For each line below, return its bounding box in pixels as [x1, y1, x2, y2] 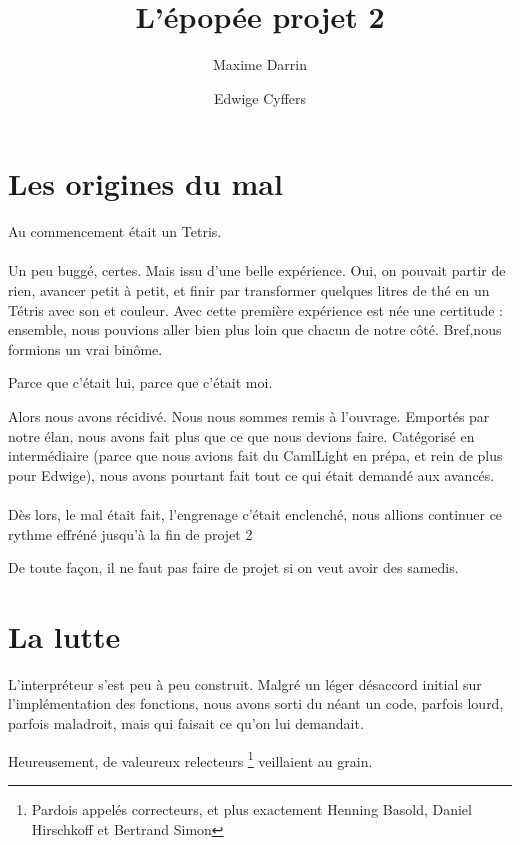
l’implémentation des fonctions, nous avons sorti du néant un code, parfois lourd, [8, 693, 504, 714]
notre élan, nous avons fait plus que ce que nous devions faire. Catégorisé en [8, 425, 475, 446]
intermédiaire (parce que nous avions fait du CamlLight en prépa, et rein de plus [8, 445, 503, 466]
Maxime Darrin [212, 54, 307, 75]
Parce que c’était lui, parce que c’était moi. [8, 372, 273, 393]
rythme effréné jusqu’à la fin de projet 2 [8, 523, 253, 544]
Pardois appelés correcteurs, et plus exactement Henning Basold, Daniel [31, 798, 472, 819]
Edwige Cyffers [213, 87, 307, 108]
